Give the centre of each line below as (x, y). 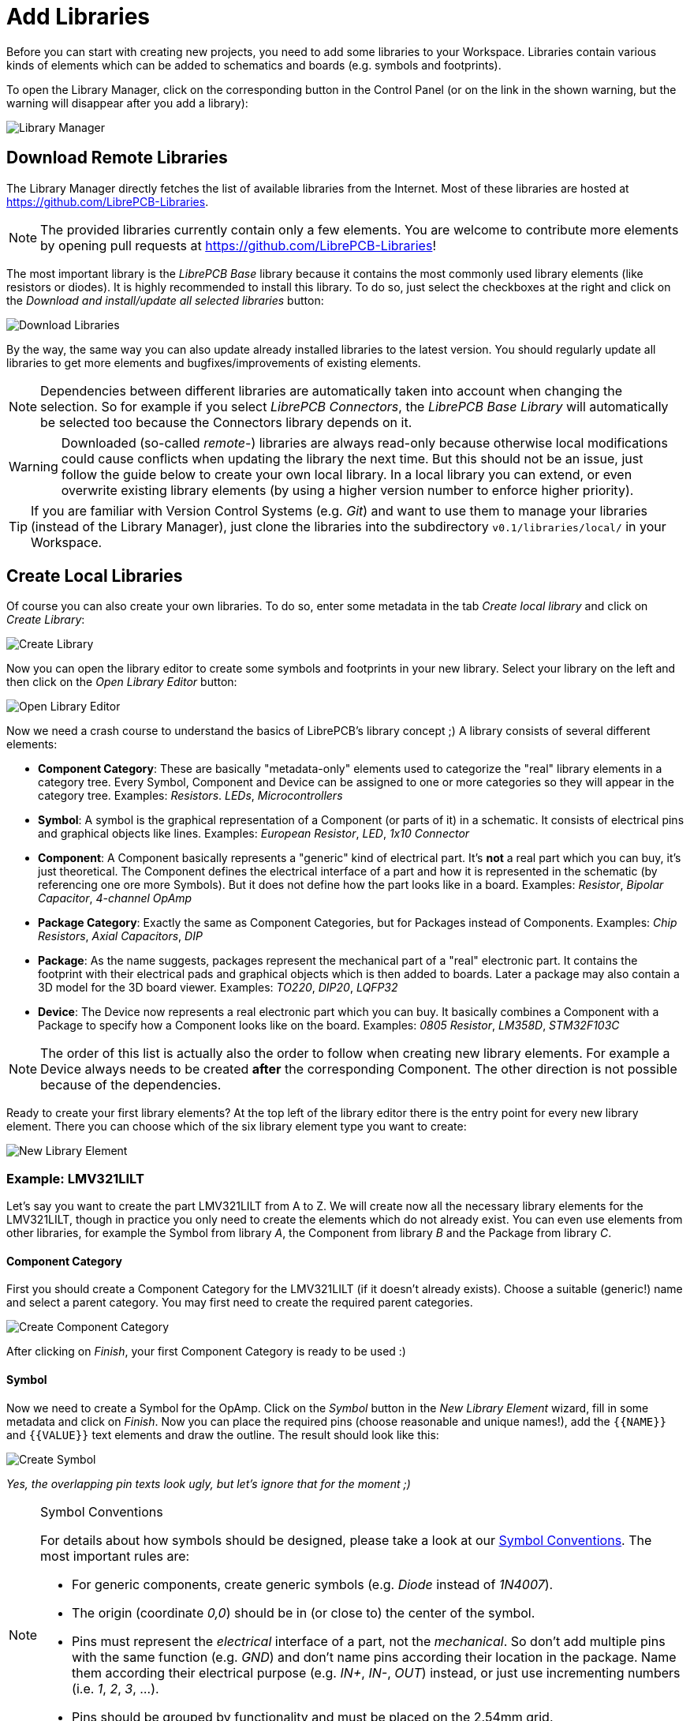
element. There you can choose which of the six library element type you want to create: (237, 1127)
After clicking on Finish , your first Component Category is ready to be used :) (206, 1352)
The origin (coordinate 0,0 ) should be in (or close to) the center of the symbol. (304, 1612)
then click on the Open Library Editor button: (122, 682)
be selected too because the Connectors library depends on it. (226, 422)
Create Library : (46, 620)
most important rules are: (115, 1556)
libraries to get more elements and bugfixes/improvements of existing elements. (214, 362)
